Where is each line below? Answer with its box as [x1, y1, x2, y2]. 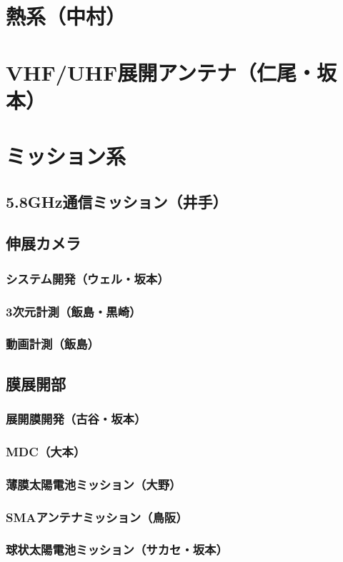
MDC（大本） [6, 442, 86, 460]
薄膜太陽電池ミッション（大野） [6, 475, 182, 493]
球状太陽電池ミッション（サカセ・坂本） [6, 541, 228, 558]
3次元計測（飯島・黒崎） [6, 302, 141, 320]
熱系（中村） [6, 1, 126, 31]
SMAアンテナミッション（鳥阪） [6, 508, 188, 526]
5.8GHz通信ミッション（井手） [6, 190, 228, 212]
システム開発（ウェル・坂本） [6, 269, 169, 287]
